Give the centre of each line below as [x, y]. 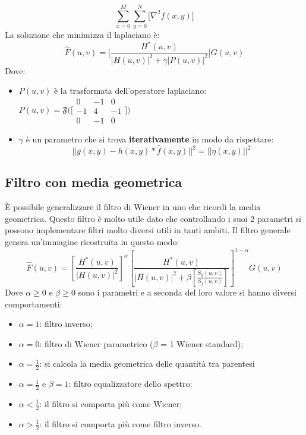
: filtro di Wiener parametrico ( [96, 343]
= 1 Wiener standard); [202, 343]
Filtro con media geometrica [94, 182]
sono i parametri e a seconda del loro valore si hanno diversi [187, 292]
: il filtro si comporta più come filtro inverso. [120, 423]
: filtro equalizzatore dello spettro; [130, 384]
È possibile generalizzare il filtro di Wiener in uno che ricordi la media [133, 207]
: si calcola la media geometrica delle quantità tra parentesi [147, 363]
